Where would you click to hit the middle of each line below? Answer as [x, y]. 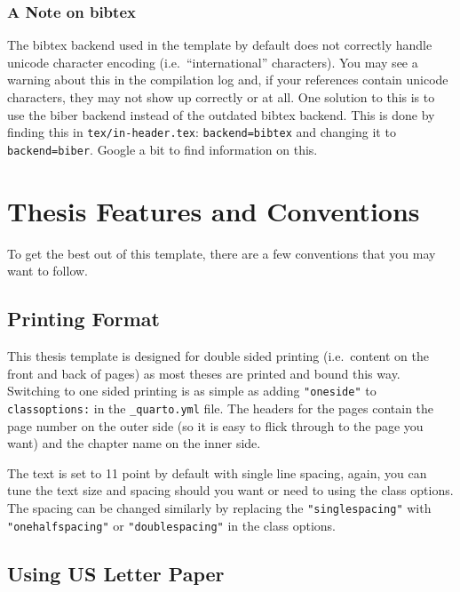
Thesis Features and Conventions [214, 210]
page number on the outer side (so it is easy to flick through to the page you [215, 425]
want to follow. [48, 271]
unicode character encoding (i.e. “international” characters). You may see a [213, 62]
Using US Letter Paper [116, 573]
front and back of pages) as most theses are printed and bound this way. [204, 373]
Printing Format [83, 319]
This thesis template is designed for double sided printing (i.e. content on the [218, 356]
